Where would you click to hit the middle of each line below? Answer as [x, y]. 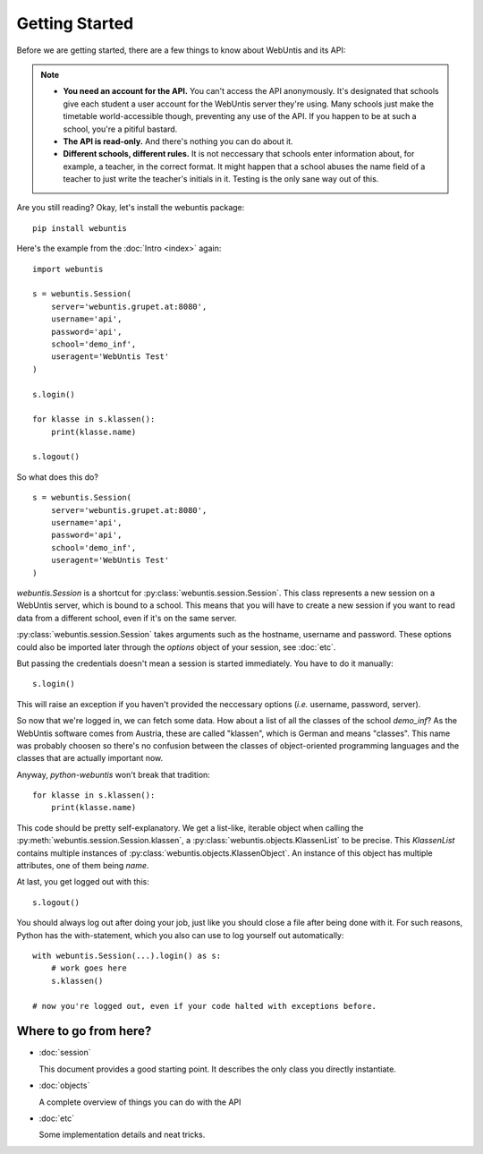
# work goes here [89, 968]
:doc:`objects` [64, 1086]
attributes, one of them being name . [83, 866]
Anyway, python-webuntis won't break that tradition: [113, 774]
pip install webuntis [80, 228]
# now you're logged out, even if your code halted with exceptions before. [205, 1006]
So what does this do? [57, 477]
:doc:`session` [65, 1053]
